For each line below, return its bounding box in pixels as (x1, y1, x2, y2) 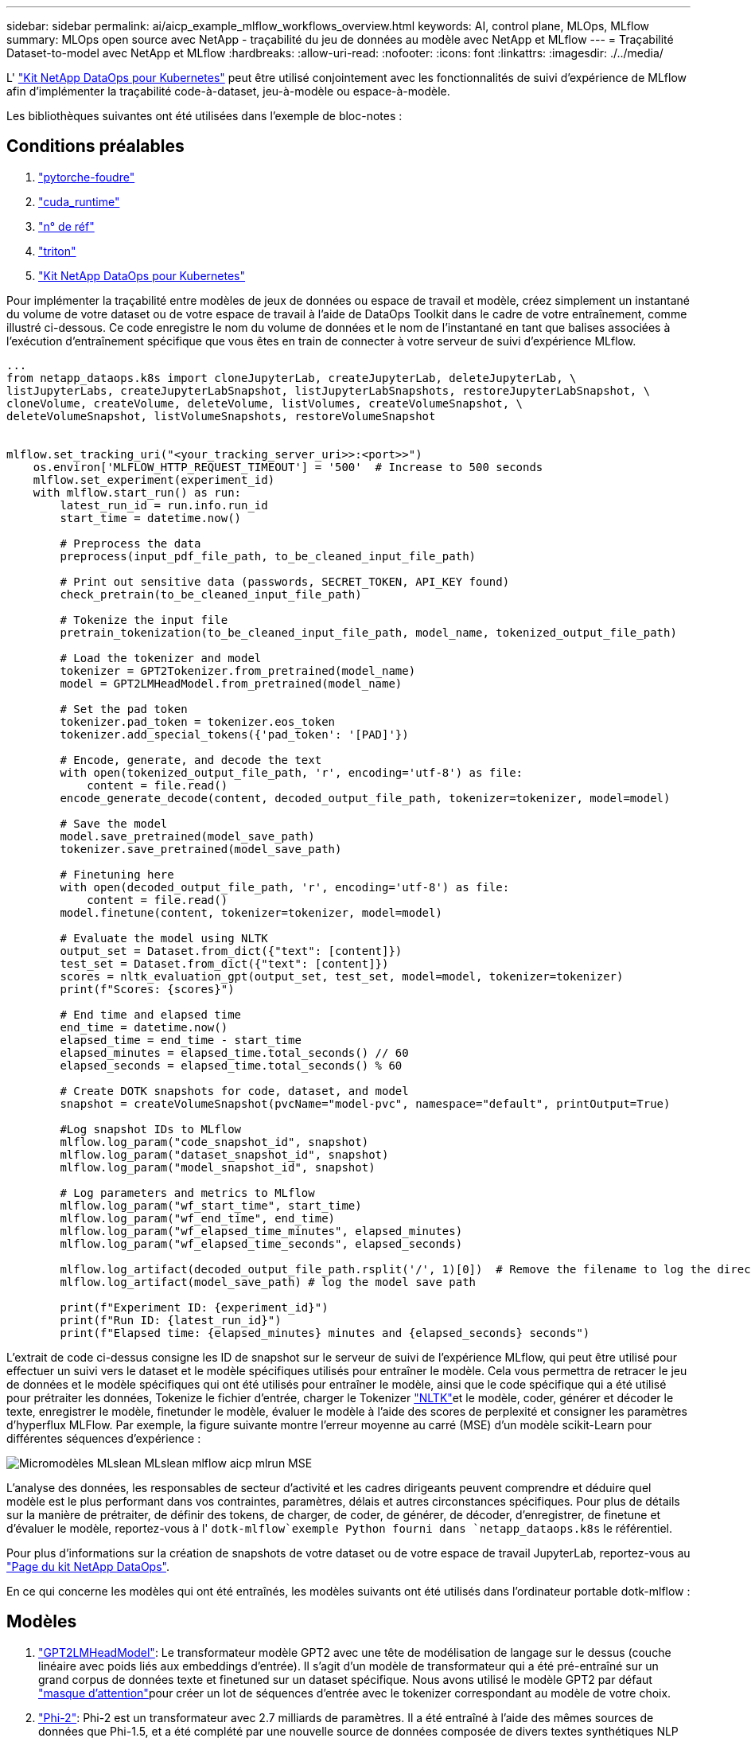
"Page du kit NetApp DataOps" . (6, 1559, 169, 1573)
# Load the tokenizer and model (60, 651, 262, 664)
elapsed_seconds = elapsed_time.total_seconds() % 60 (60, 1058, 403, 1072)
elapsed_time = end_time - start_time (60, 1033, 302, 1046)
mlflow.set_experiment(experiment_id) (33, 473, 275, 486)
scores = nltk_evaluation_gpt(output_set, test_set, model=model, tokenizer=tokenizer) (60, 969, 624, 983)
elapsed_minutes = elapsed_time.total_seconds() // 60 (60, 1046, 409, 1059)
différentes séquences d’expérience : (6, 1431, 201, 1445)
